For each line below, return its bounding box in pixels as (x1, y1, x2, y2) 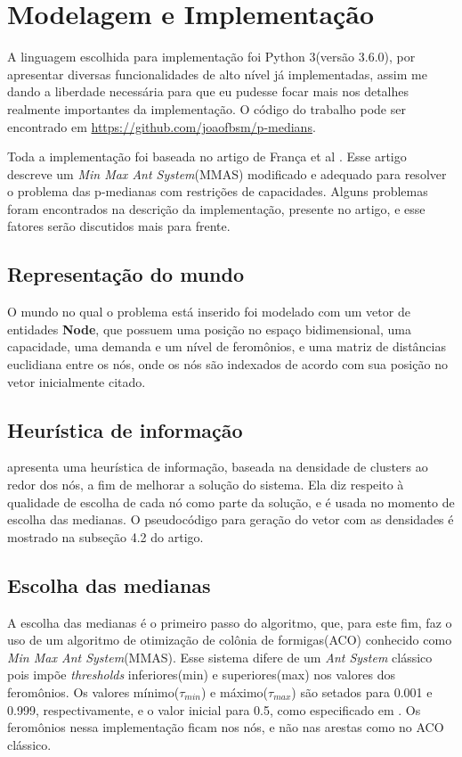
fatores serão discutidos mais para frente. (7, 217, 231, 235)
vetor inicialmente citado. (7, 372, 146, 391)
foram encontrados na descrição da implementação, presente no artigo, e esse (7, 199, 426, 218)
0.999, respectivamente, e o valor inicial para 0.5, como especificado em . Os (7, 700, 421, 719)
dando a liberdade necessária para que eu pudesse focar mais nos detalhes (7, 82, 409, 101)
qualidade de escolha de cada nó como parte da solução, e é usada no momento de (7, 492, 455, 511)
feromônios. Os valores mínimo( (7, 682, 180, 701)
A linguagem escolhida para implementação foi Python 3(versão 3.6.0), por (7, 47, 416, 66)
